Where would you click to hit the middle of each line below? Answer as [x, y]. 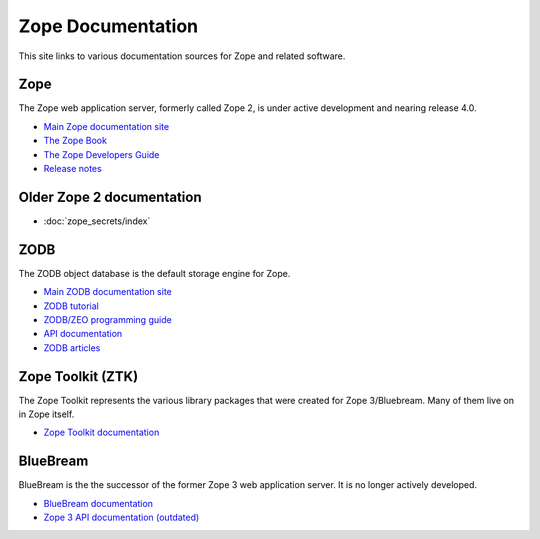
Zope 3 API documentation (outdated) [121, 517]
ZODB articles [72, 347]
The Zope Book [75, 141]
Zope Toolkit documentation [101, 432]
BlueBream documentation [98, 503]
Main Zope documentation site [106, 126]
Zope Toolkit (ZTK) [78, 376]
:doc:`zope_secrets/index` [97, 221]
